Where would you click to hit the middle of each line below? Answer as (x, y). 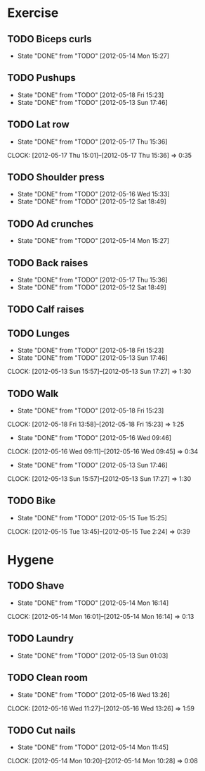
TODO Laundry (40, 639)
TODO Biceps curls (50, 39)
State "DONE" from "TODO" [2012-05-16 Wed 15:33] (93, 194)
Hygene (31, 560)
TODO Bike (32, 501)
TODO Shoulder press (56, 177)
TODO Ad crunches (51, 224)
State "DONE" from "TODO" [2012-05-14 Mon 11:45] (93, 747)
